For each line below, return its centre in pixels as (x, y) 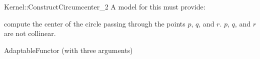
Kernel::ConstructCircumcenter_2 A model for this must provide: (105, 6)
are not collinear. (30, 33)
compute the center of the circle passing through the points (95, 23)
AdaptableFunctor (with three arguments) (68, 50)
